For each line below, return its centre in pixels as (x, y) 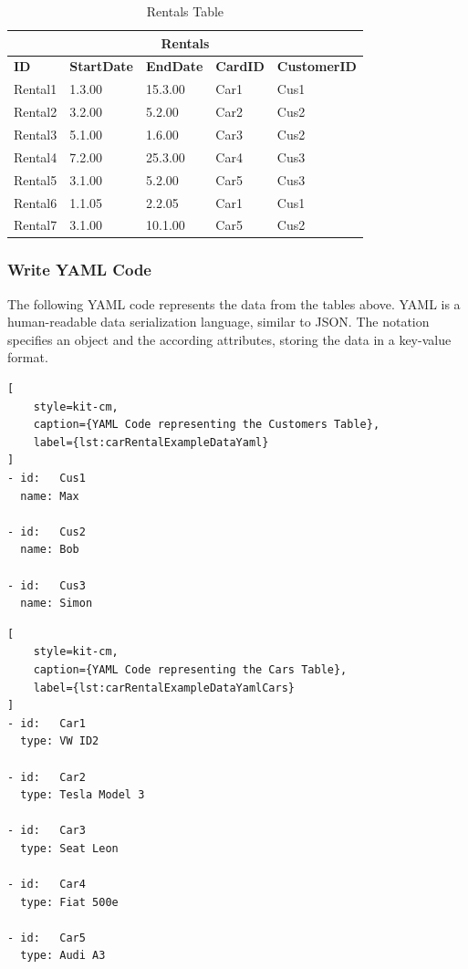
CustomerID (317, 66)
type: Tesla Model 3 (83, 795)
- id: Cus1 (47, 478)
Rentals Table (185, 11)
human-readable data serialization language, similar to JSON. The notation (218, 322)
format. (28, 357)
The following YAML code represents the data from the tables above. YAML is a (234, 303)
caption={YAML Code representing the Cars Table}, (190, 669)
